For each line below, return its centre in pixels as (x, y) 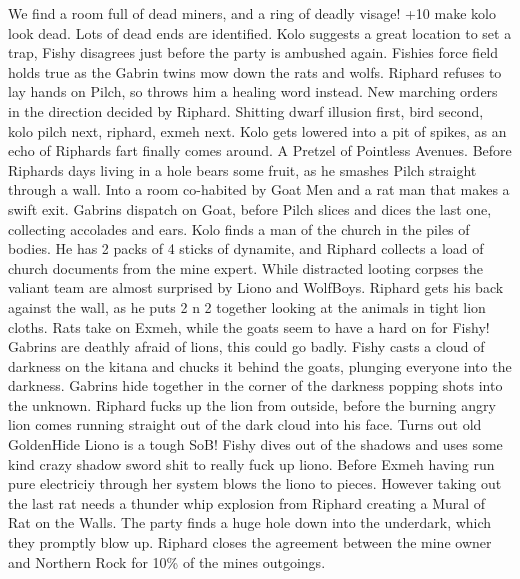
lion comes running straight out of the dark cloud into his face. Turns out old (245, 424)
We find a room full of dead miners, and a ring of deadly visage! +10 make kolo (252, 13)
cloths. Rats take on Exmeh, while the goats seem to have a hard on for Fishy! (249, 326)
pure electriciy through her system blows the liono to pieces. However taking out (255, 483)
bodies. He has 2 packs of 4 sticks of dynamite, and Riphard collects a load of (246, 248)
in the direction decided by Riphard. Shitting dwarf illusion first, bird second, (246, 110)
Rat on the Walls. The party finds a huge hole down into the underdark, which (250, 522)
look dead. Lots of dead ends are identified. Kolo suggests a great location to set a (260, 32)
